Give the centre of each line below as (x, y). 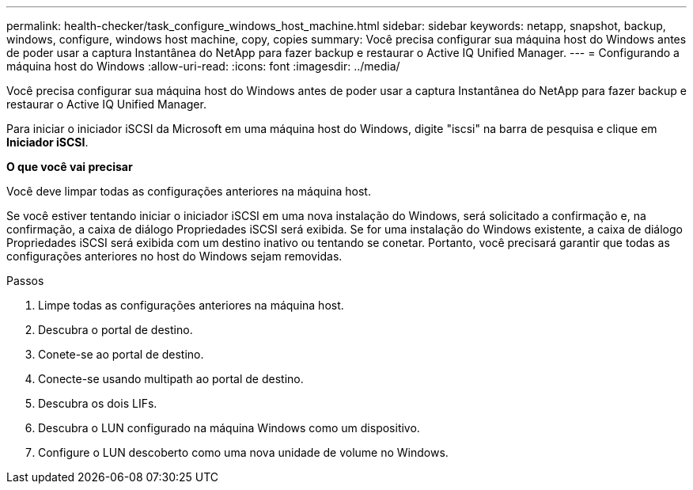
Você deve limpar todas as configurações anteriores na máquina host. (189, 191)
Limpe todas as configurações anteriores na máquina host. (191, 305)
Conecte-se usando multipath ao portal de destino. (171, 379)
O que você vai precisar (70, 167)
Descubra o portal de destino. (116, 330)
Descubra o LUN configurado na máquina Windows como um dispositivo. (229, 428)
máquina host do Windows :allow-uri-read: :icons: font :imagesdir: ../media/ (203, 66)
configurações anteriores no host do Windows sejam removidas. (174, 256)
